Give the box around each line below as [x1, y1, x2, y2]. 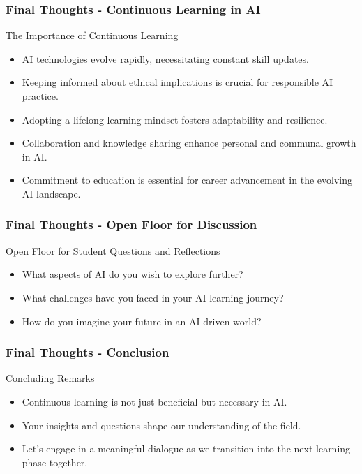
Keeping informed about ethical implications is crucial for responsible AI [22, 75, 333, 89]
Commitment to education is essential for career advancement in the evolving [22, 172, 352, 187]
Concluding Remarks [6, 371, 95, 385]
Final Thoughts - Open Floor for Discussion [6, 216, 257, 233]
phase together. [22, 454, 88, 469]
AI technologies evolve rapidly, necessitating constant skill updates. [22, 51, 309, 66]
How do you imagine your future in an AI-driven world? [22, 313, 262, 328]
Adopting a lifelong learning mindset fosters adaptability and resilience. [22, 112, 328, 126]
